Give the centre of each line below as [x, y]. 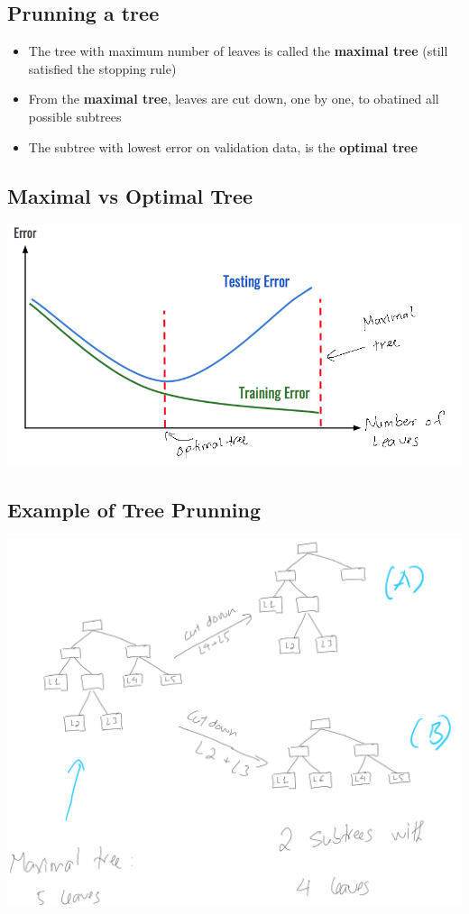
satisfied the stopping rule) [102, 68]
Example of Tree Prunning [134, 510]
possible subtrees [75, 116]
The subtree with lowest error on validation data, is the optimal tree [223, 146]
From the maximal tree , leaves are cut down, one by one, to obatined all [234, 99]
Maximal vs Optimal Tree [130, 195]
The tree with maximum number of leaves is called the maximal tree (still [238, 51]
